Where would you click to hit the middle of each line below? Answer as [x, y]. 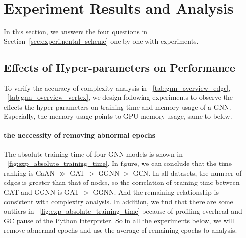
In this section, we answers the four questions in [76, 31]
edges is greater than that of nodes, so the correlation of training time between [122, 182]
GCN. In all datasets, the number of [187, 173]
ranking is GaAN [30, 173]
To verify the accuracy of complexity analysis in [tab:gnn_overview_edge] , [117, 87]
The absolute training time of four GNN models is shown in [93, 154]
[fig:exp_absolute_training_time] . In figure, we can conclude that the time [120, 163]
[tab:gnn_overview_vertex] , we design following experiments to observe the [120, 97]
